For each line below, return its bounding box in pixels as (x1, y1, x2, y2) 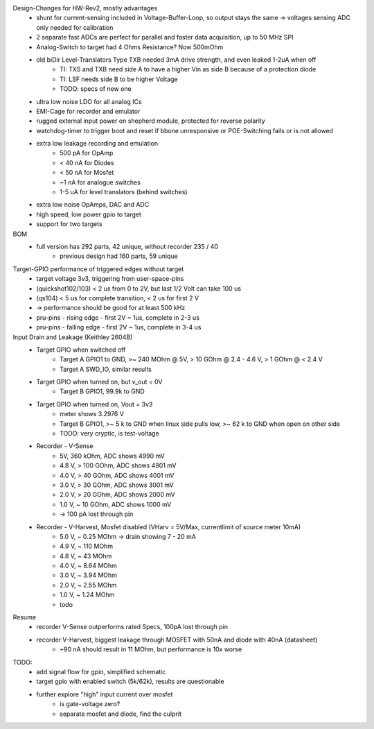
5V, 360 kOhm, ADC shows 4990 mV (60, 452, 166, 460)
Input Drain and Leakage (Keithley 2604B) (12, 333, 133, 341)
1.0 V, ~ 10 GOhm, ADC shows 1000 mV (60, 500, 172, 508)
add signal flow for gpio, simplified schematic (36, 668, 166, 676)
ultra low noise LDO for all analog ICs (36, 97, 142, 105)
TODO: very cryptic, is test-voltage (60, 429, 159, 438)
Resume (12, 613, 37, 621)
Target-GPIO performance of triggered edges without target (12, 264, 184, 273)
